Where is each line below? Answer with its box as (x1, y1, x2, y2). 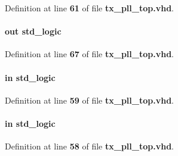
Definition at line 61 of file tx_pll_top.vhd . (5, 2, 174, 14)
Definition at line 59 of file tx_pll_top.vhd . (5, 93, 174, 106)
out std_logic (5, 25, 62, 38)
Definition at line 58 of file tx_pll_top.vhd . (5, 140, 174, 152)
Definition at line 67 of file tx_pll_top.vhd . (5, 48, 174, 60)
